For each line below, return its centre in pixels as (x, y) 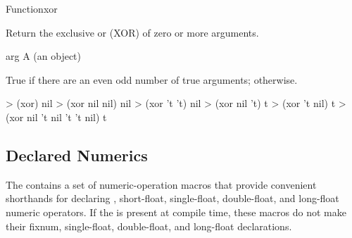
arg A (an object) (43, 56)
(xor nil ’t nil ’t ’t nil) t (56, 117)
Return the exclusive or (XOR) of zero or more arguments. (132, 32)
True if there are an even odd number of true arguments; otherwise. (152, 79)
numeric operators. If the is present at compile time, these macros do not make (176, 212)
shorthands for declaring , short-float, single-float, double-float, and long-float (172, 198)
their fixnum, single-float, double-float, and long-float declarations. (149, 226)
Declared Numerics (77, 155)
